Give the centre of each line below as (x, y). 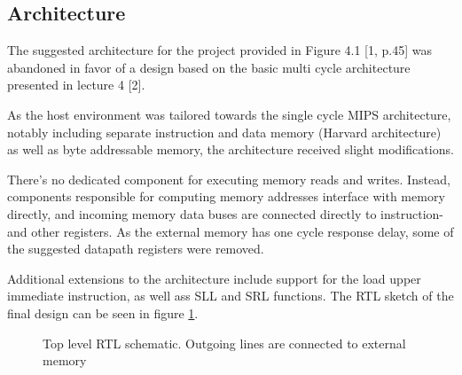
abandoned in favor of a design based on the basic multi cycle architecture (209, 67)
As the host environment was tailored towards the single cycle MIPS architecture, (229, 114)
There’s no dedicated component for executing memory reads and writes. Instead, (229, 179)
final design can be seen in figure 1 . (103, 312)
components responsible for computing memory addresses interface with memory (226, 196)
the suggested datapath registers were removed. (136, 249)
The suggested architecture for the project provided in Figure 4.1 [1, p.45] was (219, 50)
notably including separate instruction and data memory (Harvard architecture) (224, 132)
